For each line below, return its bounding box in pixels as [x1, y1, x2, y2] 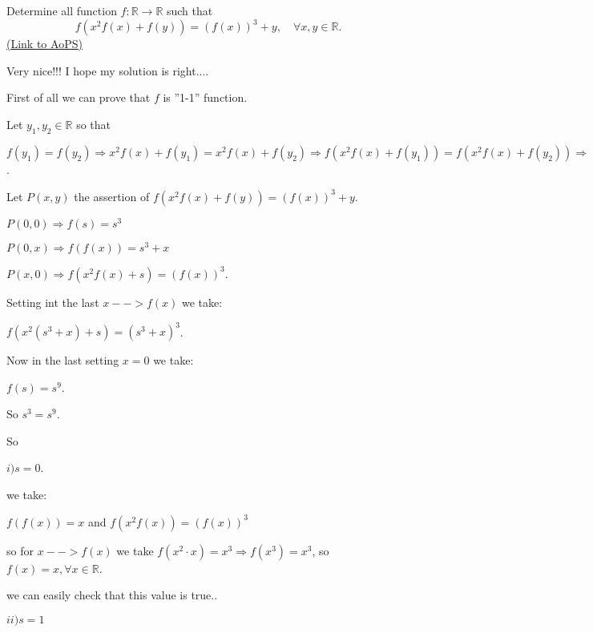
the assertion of [74, 187, 150, 204]
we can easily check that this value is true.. [6, 587, 218, 603]
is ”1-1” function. [163, 89, 248, 106]
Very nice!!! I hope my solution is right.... [6, 62, 209, 79]
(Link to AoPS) [6, 35, 83, 52]
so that [76, 115, 111, 132]
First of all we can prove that [6, 89, 151, 106]
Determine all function [6, 2, 117, 18]
